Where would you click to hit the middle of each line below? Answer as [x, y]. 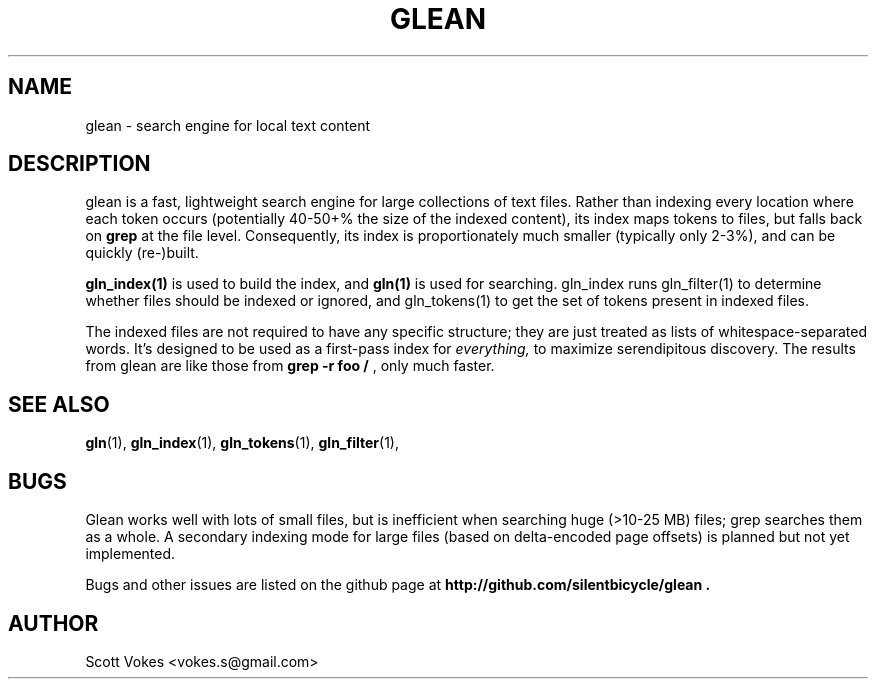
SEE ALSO [59, 404]
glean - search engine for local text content [228, 125]
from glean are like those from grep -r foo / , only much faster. [290, 366]
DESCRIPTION [79, 164]
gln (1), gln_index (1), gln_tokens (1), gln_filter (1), [242, 443]
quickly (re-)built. [142, 253]
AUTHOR [53, 623]
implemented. [130, 554]
